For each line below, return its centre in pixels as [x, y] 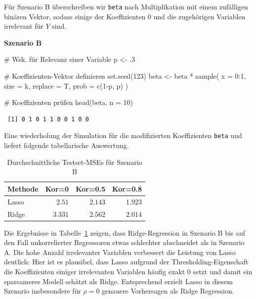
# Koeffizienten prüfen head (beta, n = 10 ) [69, 102]
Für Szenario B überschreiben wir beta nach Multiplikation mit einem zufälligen [126, 6]
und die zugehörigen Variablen [199, 16]
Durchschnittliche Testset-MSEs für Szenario [75, 162]
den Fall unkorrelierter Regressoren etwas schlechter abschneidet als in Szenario [124, 242]
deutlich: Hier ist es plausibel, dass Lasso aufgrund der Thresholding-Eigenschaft [126, 262]
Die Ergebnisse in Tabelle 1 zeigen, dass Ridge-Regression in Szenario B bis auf [125, 232]
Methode [23, 188]
